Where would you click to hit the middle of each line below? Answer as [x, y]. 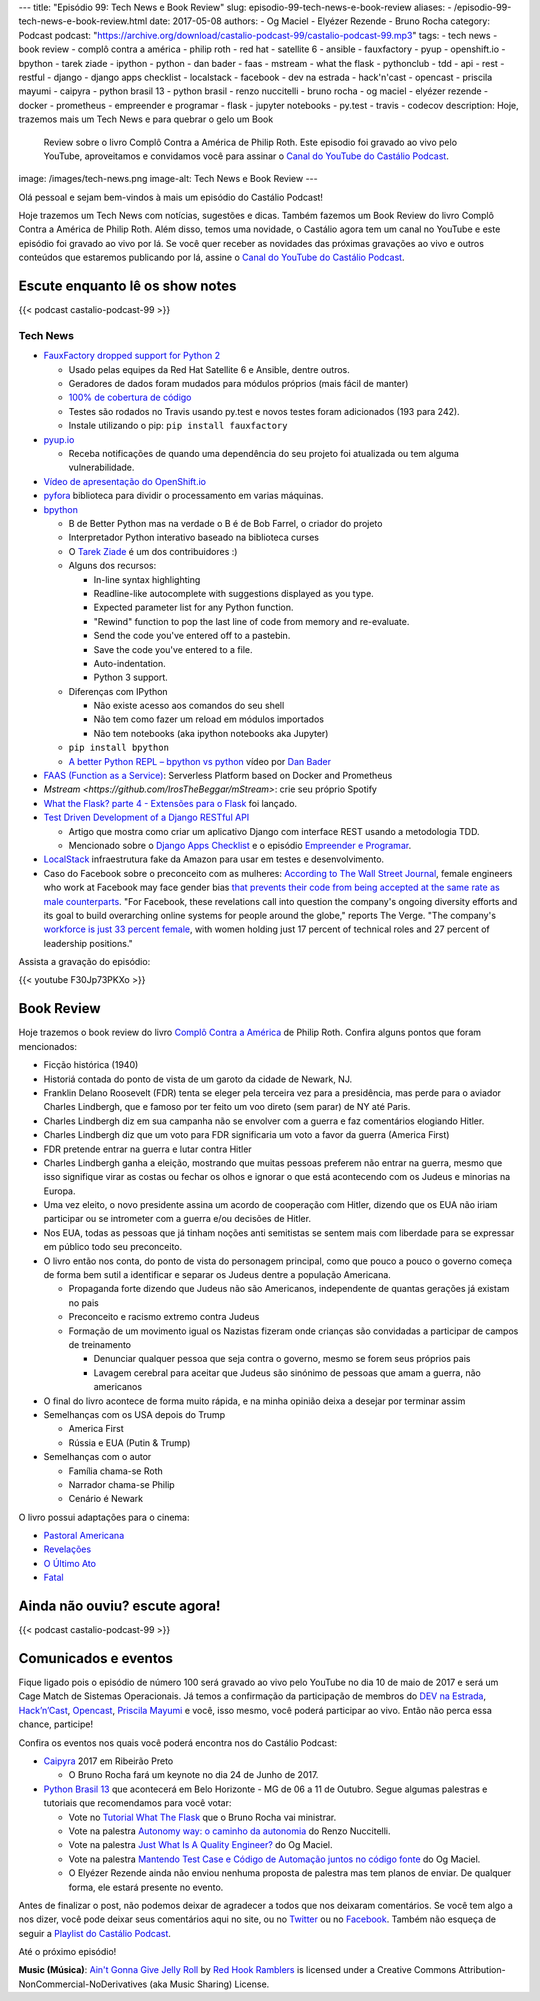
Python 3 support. [131, 677]
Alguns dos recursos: [112, 566]
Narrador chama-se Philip [121, 1484]
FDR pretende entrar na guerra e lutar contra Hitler [147, 1149]
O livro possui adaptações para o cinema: [104, 1517]
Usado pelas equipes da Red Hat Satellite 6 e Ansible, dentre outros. [209, 369]
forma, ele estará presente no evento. [146, 1887]
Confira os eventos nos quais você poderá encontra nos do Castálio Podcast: [178, 1742]
